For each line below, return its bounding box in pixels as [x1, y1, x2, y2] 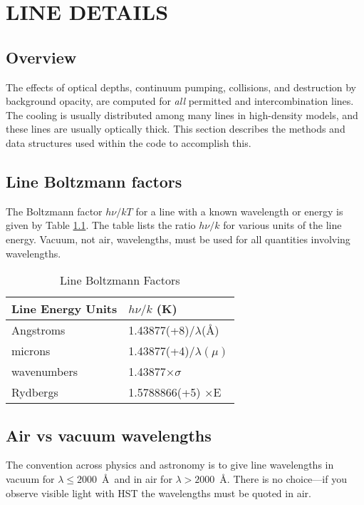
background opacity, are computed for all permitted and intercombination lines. [6, 93, 354, 108]
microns [11, 342, 51, 359]
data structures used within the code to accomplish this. [6, 135, 251, 150]
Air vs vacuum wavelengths [6, 424, 212, 446]
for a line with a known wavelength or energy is [135, 203, 343, 218]
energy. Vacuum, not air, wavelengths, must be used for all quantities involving [6, 231, 350, 246]
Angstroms [11, 322, 66, 339]
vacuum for [6, 471, 55, 486]
